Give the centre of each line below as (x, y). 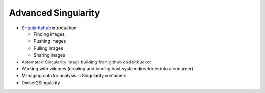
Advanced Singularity (54, 13)
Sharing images (50, 55)
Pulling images (48, 48)
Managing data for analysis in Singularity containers (74, 76)
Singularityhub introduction (49, 28)
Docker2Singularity (41, 82)
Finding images (49, 34)
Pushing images (50, 41)
